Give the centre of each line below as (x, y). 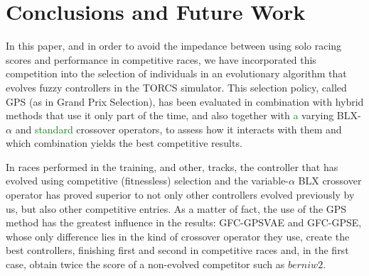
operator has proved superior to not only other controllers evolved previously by (180, 195)
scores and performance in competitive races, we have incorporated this (161, 59)
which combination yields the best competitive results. (124, 143)
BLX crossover (330, 181)
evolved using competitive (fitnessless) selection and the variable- (147, 181)
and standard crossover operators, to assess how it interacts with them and (178, 129)
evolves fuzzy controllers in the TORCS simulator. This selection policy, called (176, 87)
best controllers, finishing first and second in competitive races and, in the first (177, 250)
